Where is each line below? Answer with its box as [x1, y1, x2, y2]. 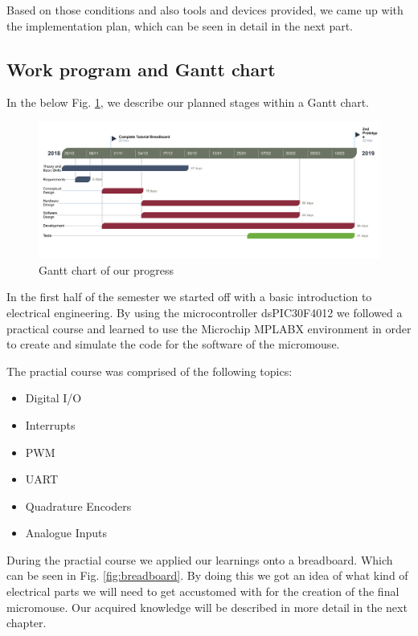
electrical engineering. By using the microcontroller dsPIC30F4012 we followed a [6, 304, 403, 320]
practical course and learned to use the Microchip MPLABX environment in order [6, 320, 412, 336]
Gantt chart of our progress [39, 261, 174, 278]
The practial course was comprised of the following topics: [6, 362, 293, 379]
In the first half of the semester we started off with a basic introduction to [6, 288, 372, 305]
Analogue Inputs [25, 524, 108, 541]
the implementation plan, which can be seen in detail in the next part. [6, 17, 354, 34]
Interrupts [25, 416, 76, 433]
